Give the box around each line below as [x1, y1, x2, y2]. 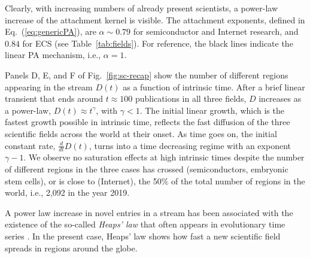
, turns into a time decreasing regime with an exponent [89, 139, 291, 151]
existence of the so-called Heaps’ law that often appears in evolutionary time [5, 218, 285, 230]
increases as [259, 92, 302, 105]
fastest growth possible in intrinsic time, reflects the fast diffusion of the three [5, 116, 290, 128]
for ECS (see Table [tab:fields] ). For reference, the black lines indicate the [22, 37, 293, 49]
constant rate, [5, 139, 56, 151]
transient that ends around [5, 92, 103, 105]
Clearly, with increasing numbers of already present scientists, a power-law [5, 2, 278, 14]
